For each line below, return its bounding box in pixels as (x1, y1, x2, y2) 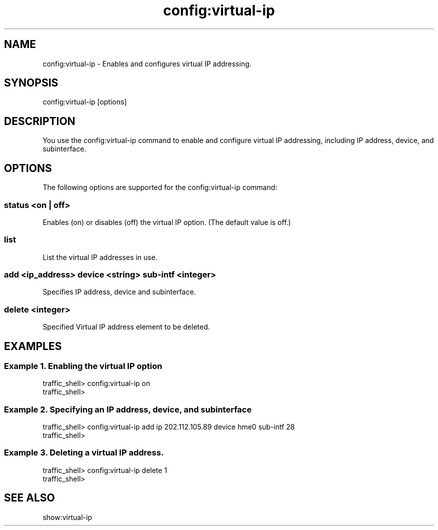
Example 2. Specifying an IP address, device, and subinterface (4, 404, 252, 414)
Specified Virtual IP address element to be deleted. (42, 322, 210, 331)
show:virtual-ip (42, 512, 92, 521)
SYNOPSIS (4, 76, 58, 89)
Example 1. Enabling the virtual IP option (4, 360, 162, 371)
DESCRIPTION (4, 114, 75, 127)
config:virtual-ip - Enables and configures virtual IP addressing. (42, 59, 251, 68)
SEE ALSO (4, 491, 55, 504)
